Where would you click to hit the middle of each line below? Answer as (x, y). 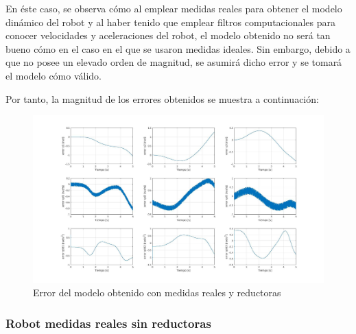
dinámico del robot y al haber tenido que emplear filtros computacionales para (171, 22)
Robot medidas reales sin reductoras (108, 323)
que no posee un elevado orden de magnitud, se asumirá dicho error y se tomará (174, 62)
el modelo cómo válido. (54, 75)
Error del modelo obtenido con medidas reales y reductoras (157, 293)
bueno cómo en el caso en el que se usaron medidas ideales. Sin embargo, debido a (178, 48)
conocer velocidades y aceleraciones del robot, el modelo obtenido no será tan (168, 35)
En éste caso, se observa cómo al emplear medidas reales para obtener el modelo (174, 8)
